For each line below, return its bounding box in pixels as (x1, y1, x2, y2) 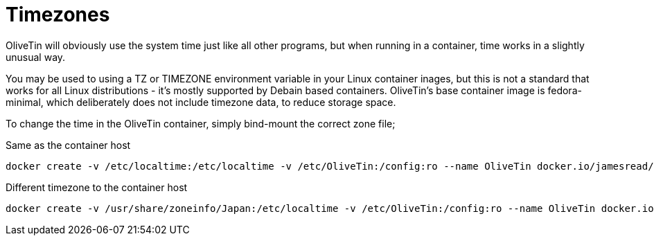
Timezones (6, 3, 110, 26)
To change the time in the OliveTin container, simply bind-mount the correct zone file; (6, 117, 396, 130)
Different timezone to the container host (6, 181, 188, 193)
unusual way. (6, 51, 66, 63)
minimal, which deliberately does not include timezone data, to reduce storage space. (6, 96, 396, 108)
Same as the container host (6, 139, 131, 151)
